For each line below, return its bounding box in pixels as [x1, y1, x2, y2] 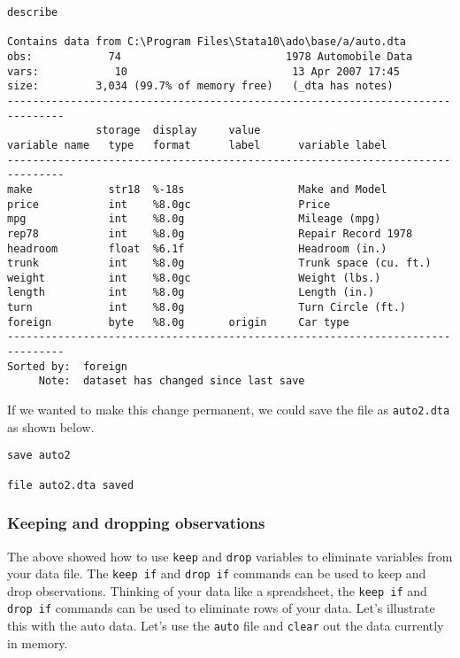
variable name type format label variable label [7, 138, 387, 151]
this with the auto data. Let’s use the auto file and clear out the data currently [7, 616, 444, 635]
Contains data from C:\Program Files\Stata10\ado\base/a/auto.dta [7, 35, 407, 49]
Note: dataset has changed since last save [38, 375, 305, 388]
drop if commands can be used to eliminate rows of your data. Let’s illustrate [7, 599, 435, 617]
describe [7, 6, 58, 19]
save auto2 [7, 449, 71, 462]
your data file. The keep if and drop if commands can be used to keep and [7, 564, 426, 583]
